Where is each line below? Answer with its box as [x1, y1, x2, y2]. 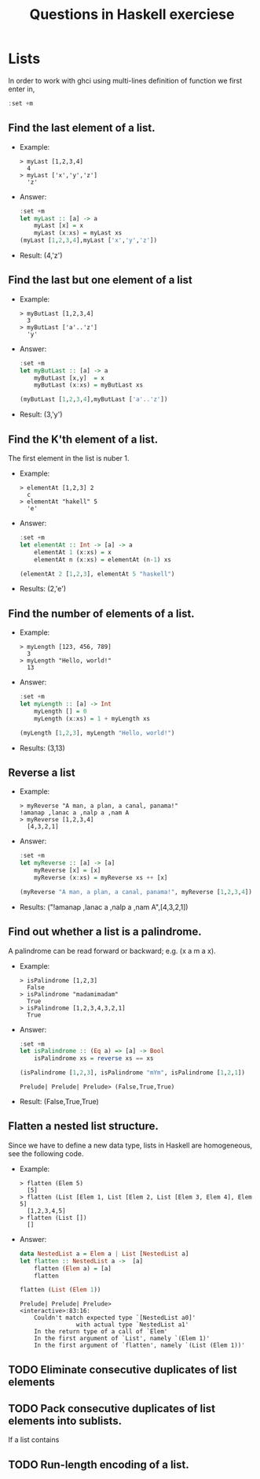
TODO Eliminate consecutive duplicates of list [8, 1362, 237, 1376]
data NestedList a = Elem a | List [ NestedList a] [19, 1250, 189, 1258]
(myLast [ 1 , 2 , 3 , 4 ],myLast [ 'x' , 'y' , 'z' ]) [19, 236, 158, 245]
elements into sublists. [8, 1414, 123, 1428]
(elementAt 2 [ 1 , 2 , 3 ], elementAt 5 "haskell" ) [19, 569, 175, 578]
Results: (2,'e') [19, 584, 67, 594]
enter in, [8, 84, 35, 94]
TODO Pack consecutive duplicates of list [8, 1402, 216, 1415]
